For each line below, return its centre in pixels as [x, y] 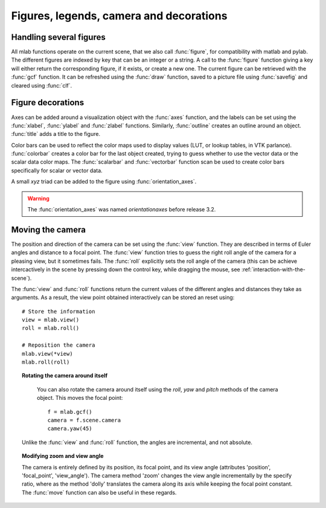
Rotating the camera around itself [65, 376]
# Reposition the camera [59, 345]
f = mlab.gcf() [70, 412]
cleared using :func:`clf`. [42, 85]
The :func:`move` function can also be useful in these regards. [99, 492]
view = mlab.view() [51, 320]
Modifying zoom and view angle [63, 456]
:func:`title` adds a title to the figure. [56, 134]
